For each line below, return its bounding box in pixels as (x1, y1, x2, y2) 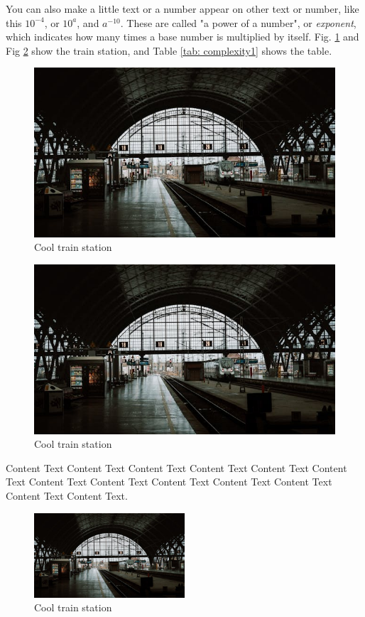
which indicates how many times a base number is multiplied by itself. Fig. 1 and (6, 29, 359, 44)
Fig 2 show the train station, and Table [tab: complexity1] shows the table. (6, 43, 332, 58)
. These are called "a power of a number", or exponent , (120, 15, 356, 30)
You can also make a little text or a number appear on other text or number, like (6, 1, 359, 16)
